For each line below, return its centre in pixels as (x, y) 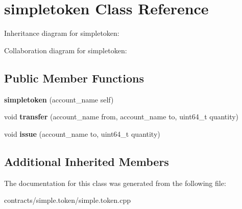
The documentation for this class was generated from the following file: (115, 183)
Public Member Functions (74, 78)
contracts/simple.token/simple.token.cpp (67, 200)
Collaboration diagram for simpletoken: (66, 50)
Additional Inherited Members (87, 161)
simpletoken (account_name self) (59, 99)
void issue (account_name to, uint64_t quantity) (82, 133)
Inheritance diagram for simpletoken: (62, 33)
